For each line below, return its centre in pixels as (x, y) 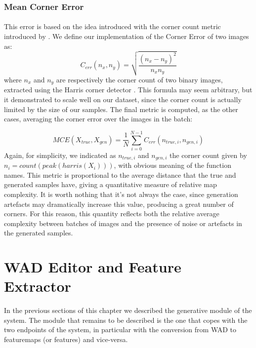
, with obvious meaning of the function (172, 165)
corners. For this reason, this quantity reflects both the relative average (112, 213)
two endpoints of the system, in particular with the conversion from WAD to (120, 329)
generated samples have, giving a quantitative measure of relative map (110, 184)
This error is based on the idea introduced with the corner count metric (112, 26)
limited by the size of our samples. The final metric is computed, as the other (121, 109)
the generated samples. (39, 233)
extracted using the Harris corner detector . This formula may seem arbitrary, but (128, 90)
